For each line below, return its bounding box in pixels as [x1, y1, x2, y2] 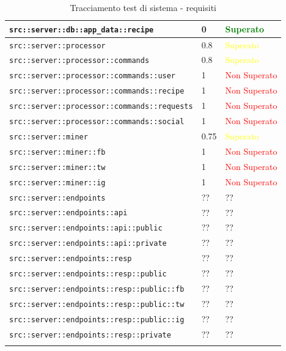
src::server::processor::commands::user [9, 72, 176, 81]
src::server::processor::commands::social [9, 117, 185, 127]
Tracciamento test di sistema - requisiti [70, 1, 216, 13]
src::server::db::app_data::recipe [9, 25, 154, 34]
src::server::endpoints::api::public [9, 224, 163, 233]
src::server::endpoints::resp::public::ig [9, 315, 185, 324]
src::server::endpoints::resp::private [9, 330, 171, 339]
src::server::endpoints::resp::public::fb [9, 285, 185, 294]
